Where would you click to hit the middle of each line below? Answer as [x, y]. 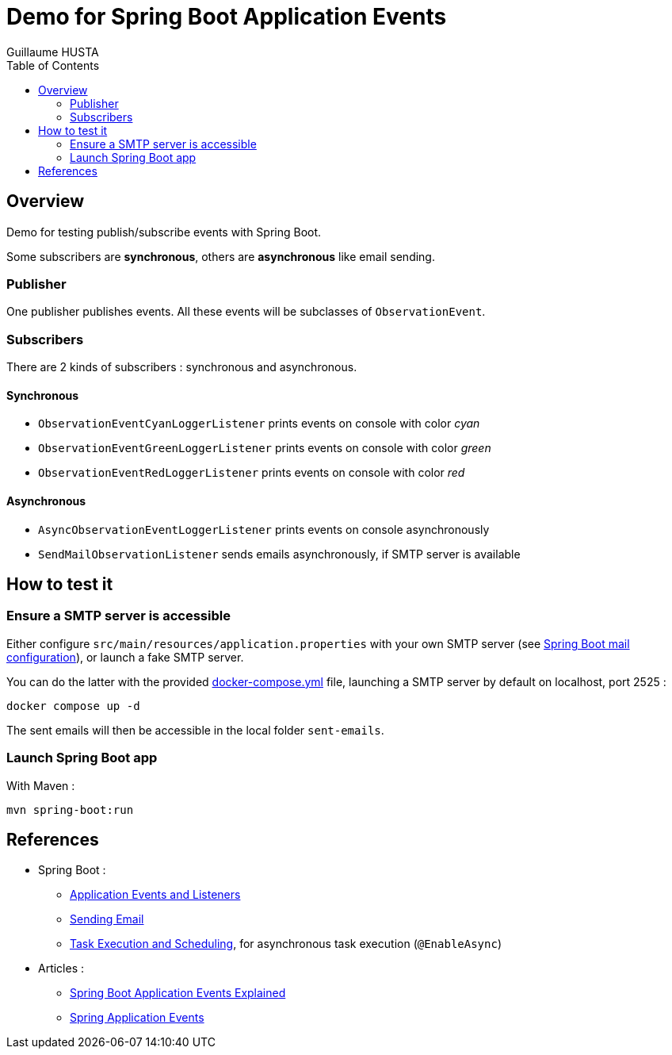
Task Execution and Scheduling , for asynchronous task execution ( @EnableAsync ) [286, 944]
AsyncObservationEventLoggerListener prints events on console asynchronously [264, 529]
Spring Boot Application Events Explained [178, 993]
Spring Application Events [137, 1018]
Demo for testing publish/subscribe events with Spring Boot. [164, 232]
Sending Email [107, 919]
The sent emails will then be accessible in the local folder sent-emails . [195, 730]
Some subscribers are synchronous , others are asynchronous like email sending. [221, 256]
